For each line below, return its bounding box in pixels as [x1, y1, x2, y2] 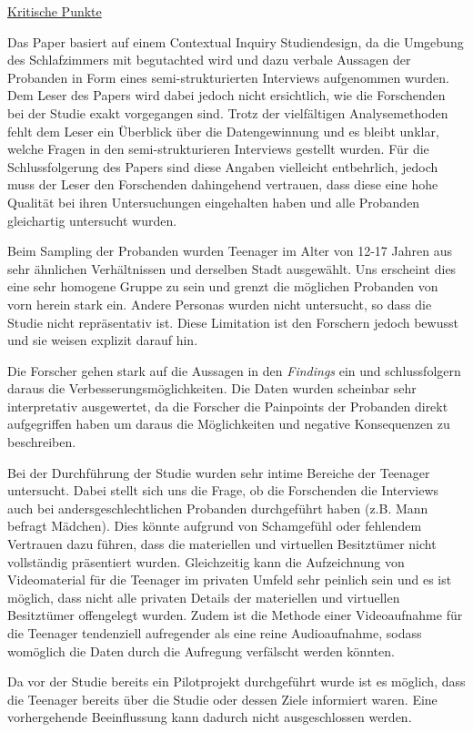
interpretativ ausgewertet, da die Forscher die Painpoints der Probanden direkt [7, 396, 448, 415]
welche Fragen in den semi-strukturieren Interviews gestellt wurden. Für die [7, 139, 429, 158]
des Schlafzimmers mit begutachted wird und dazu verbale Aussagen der [7, 50, 411, 69]
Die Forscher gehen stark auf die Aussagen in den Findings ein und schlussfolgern [7, 361, 461, 380]
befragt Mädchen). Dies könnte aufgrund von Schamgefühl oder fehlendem [7, 516, 422, 535]
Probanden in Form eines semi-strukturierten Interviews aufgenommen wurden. [7, 67, 449, 86]
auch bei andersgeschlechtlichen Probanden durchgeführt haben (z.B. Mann [7, 498, 428, 517]
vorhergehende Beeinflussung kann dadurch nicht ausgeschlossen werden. [7, 707, 412, 727]
